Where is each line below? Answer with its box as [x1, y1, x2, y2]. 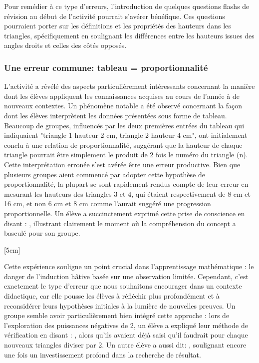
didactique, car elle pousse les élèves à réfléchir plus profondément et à [4, 291, 220, 301]
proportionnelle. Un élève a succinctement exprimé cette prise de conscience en [4, 208, 245, 218]
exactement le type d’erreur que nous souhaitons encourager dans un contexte [4, 281, 242, 291]
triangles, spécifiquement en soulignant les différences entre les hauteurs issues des [4, 30, 255, 40]
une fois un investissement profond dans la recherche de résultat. [4, 349, 201, 360]
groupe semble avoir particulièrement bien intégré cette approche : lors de [4, 310, 230, 321]
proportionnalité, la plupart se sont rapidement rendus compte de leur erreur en [4, 179, 249, 189]
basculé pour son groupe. [4, 228, 80, 238]
